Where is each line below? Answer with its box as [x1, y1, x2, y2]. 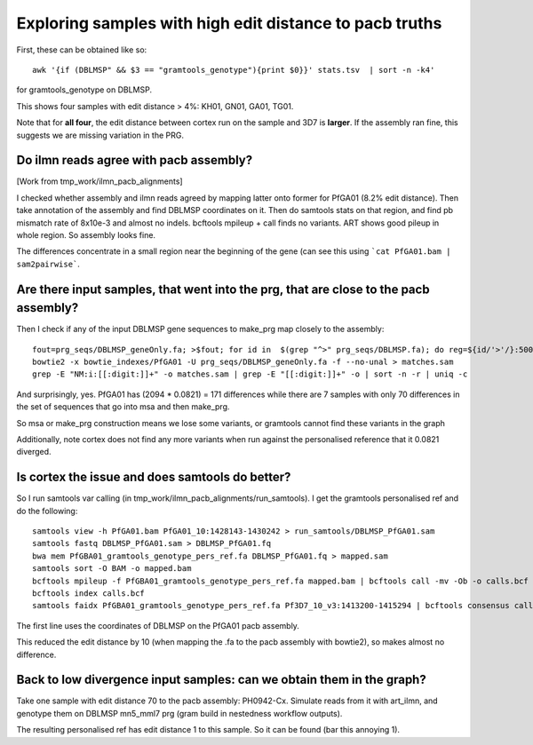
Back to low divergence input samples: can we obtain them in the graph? [16, 672, 426, 687]
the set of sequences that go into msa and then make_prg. [16, 401, 230, 412]
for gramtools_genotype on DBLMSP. [16, 84, 153, 95]
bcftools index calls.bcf [32, 589, 146, 598]
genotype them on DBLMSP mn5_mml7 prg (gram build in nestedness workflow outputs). [16, 708, 343, 718]
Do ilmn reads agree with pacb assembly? [16, 153, 253, 168]
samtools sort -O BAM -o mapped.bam [32, 564, 192, 574]
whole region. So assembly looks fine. [16, 229, 155, 240]
